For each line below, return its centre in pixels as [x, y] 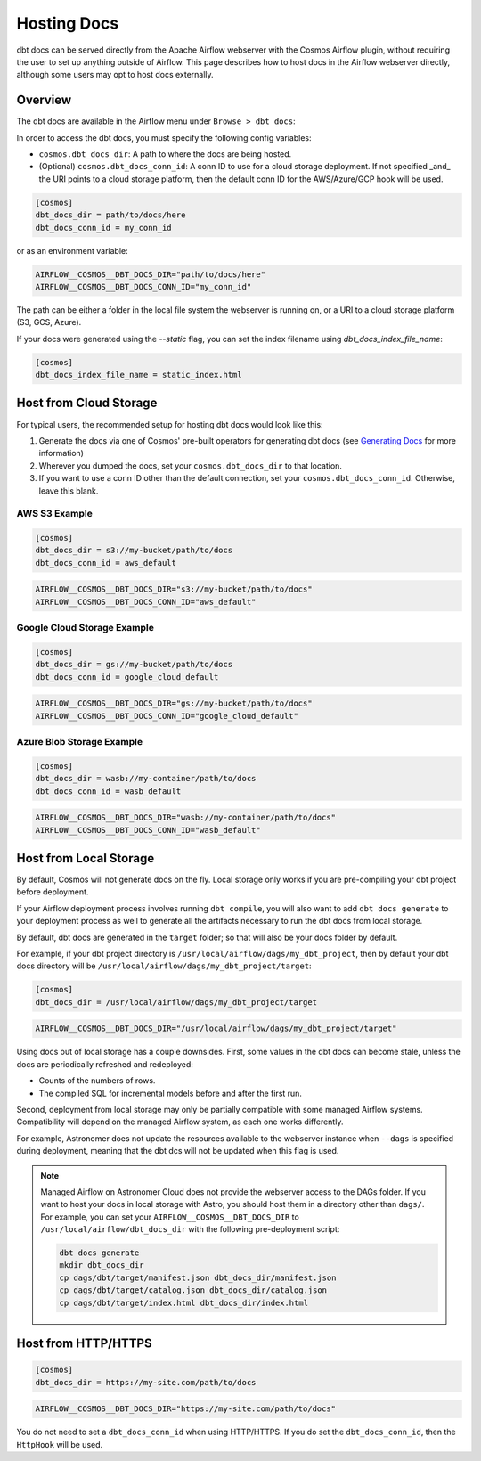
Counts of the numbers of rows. [97, 1081]
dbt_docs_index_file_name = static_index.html [139, 375]
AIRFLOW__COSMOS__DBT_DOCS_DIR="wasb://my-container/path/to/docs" [186, 818]
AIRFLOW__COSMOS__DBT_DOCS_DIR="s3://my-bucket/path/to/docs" [174, 589]
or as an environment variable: [72, 250]
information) [61, 453]
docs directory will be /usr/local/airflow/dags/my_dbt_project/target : [164, 966]
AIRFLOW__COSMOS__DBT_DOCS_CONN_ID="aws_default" [146, 602]
